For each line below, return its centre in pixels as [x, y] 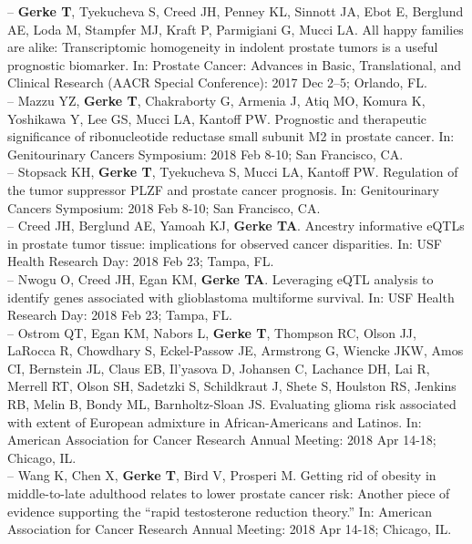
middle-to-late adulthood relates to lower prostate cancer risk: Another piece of [229, 493]
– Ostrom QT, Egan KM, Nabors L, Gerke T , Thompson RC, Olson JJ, [212, 332]
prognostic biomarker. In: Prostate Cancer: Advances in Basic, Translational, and [235, 64]
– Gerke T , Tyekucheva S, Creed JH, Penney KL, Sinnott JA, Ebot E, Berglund [236, 11]
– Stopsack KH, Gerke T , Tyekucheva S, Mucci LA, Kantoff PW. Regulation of [233, 172]
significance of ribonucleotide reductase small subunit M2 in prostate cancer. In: [231, 136]
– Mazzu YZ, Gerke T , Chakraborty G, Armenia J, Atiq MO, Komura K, [216, 100]
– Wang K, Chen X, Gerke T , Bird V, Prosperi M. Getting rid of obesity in [222, 475]
